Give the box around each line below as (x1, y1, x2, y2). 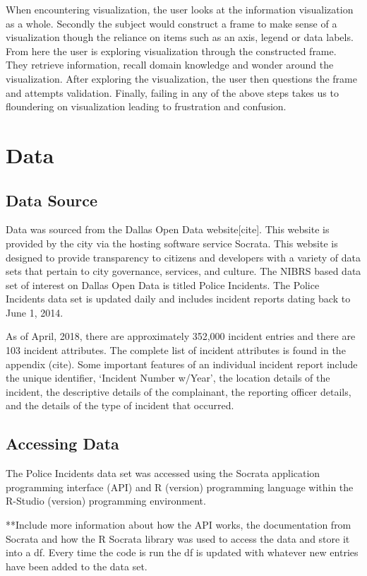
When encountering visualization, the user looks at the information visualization (6, 2, 354, 16)
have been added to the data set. (6, 558, 148, 573)
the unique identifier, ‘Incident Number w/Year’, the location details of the (6, 370, 330, 385)
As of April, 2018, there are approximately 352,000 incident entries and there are (6, 329, 356, 343)
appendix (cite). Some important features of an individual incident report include (6, 356, 358, 371)
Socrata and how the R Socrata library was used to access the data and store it (6, 531, 350, 546)
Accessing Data (6, 433, 119, 454)
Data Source (6, 189, 98, 211)
